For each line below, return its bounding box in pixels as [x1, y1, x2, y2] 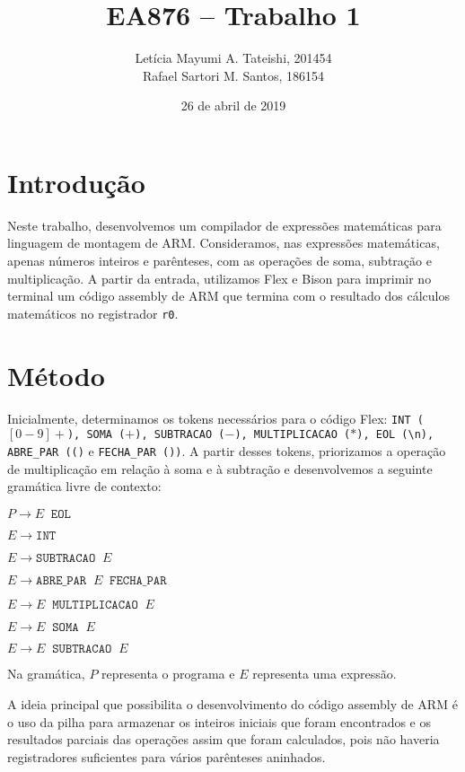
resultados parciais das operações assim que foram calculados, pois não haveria [7, 730, 440, 749]
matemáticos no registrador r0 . [7, 303, 179, 322]
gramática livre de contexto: [7, 477, 162, 496]
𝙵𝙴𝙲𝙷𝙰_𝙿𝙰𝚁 [110, 574, 167, 587]
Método [7, 356, 105, 393]
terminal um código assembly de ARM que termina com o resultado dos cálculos [7, 286, 450, 305]
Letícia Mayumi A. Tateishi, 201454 [135, 48, 332, 67]
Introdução [7, 163, 145, 200]
